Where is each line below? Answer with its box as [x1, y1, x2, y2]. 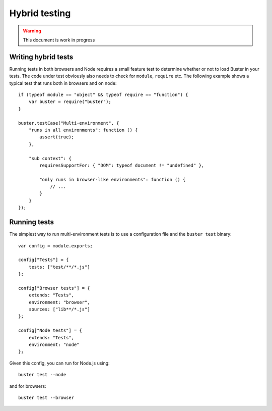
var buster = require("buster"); [28, 99, 112, 105]
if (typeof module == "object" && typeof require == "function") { [18, 92, 188, 98]
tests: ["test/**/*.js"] [28, 264, 90, 270]
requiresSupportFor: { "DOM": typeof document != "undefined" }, [39, 162, 205, 168]
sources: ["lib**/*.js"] [28, 306, 90, 313]
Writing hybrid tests [9, 53, 74, 61]
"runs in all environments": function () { [28, 127, 138, 133]
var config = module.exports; [18, 243, 93, 248]
